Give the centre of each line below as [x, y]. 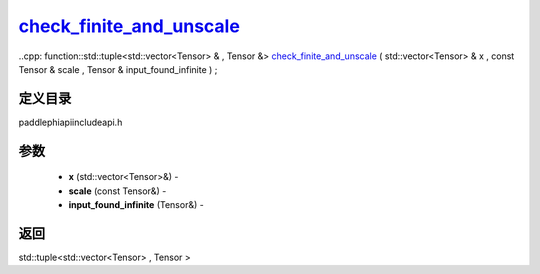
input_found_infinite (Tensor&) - [136, 205]
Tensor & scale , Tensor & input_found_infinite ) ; [118, 69]
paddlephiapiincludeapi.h [70, 122]
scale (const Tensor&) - [117, 191]
